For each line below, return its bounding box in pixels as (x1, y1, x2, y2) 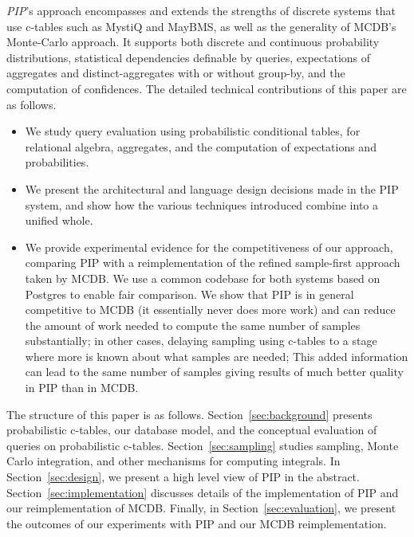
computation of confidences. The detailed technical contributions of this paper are (6, 80, 407, 96)
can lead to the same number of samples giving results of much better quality (25, 363, 404, 380)
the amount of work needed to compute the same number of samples (25, 316, 361, 333)
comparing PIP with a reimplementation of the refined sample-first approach (25, 254, 400, 271)
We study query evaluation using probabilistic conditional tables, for (25, 123, 361, 139)
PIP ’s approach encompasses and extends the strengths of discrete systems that (6, 2, 396, 18)
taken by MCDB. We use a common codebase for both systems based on (25, 269, 380, 286)
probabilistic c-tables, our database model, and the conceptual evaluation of (6, 421, 377, 438)
